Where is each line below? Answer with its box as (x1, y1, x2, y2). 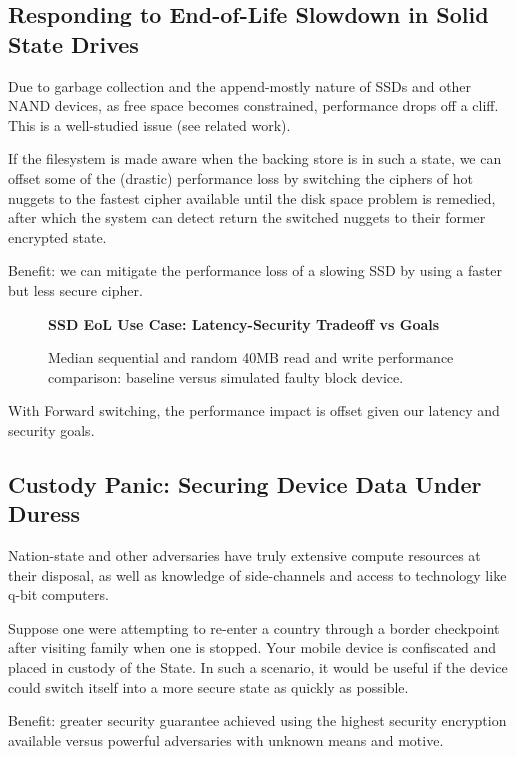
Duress (8, 498, 81, 529)
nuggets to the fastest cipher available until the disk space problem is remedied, (8, 187, 496, 208)
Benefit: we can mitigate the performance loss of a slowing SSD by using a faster (8, 260, 502, 281)
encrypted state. (8, 226, 107, 247)
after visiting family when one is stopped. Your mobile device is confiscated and (8, 637, 497, 658)
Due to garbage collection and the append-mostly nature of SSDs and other (8, 75, 472, 96)
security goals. (8, 419, 95, 440)
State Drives (8, 28, 139, 59)
